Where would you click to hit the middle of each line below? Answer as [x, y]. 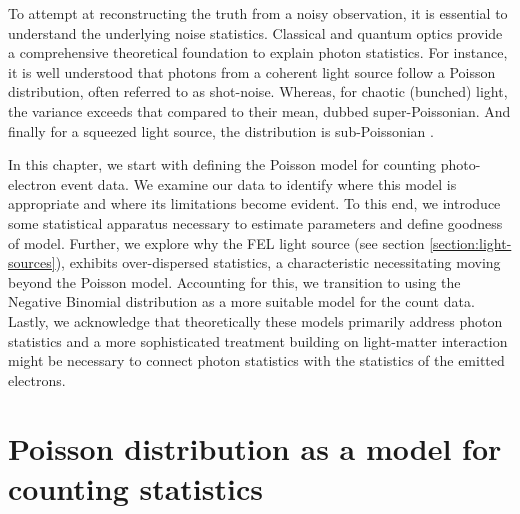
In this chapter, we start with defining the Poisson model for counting [222, 164]
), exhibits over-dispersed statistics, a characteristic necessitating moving [278, 262]
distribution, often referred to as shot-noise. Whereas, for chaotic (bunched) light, [258, 91]
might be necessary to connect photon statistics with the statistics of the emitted [256, 360]
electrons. [37, 379]
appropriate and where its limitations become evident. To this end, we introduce [254, 203]
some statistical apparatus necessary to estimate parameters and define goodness [255, 222]
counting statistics [135, 487]
